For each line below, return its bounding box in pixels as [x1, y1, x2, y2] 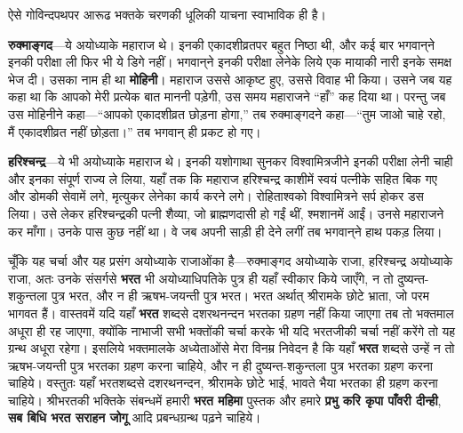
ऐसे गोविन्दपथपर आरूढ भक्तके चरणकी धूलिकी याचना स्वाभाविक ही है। [8, 5, 326, 23]
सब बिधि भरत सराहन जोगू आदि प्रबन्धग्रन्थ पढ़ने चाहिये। [8, 408, 261, 427]
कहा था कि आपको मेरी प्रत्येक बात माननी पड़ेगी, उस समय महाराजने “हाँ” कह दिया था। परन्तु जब [8, 87, 446, 106]
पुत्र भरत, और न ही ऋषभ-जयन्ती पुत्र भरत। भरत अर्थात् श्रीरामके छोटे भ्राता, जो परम [51, 286, 429, 305]
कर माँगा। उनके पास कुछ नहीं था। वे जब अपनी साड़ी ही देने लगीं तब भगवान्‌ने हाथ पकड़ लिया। [8, 221, 443, 240]
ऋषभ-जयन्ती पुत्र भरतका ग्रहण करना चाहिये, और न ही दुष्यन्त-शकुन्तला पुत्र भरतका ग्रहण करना [8, 356, 433, 374]
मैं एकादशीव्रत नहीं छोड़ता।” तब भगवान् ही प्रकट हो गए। [8, 122, 261, 140]
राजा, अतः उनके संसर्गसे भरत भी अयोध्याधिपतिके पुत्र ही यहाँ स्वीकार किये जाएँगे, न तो [8, 269, 394, 287]
